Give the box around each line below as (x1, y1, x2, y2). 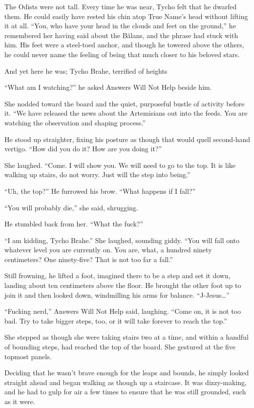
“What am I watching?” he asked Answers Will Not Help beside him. (4, 82, 212, 92)
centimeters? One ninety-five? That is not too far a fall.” (4, 254, 173, 264)
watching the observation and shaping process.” (4, 117, 146, 127)
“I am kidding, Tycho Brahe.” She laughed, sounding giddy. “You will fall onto (4, 235, 240, 245)
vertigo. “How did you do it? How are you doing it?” (4, 143, 162, 154)
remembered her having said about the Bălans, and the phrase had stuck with (4, 30, 238, 40)
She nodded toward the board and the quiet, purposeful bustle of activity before (4, 98, 245, 108)
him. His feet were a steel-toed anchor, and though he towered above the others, (4, 40, 244, 50)
